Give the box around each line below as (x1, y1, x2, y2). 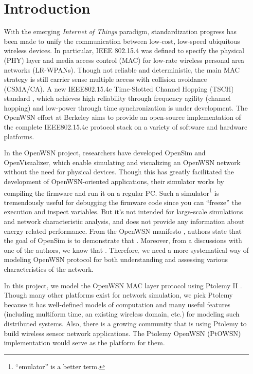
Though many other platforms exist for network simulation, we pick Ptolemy (4, 290, 233, 300)
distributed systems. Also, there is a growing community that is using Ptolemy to (4, 318, 247, 328)
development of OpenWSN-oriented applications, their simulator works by (4, 176, 224, 187)
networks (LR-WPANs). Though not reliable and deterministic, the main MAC (4, 64, 240, 75)
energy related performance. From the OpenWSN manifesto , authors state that (4, 225, 242, 236)
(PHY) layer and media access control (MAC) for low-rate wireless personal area (4, 55, 244, 65)
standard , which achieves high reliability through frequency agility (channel (4, 93, 231, 103)
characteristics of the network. (4, 264, 94, 274)
